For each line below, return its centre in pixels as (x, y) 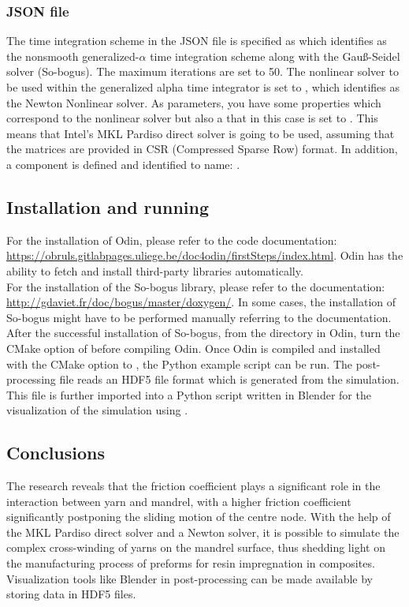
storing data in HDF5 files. (71, 594)
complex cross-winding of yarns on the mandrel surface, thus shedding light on (196, 547)
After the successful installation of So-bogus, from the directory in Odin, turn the (203, 333)
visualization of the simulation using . (97, 410)
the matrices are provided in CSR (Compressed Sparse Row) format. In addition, (202, 149)
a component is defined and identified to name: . (123, 164)
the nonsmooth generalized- (73, 56)
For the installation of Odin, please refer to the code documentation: (172, 240)
